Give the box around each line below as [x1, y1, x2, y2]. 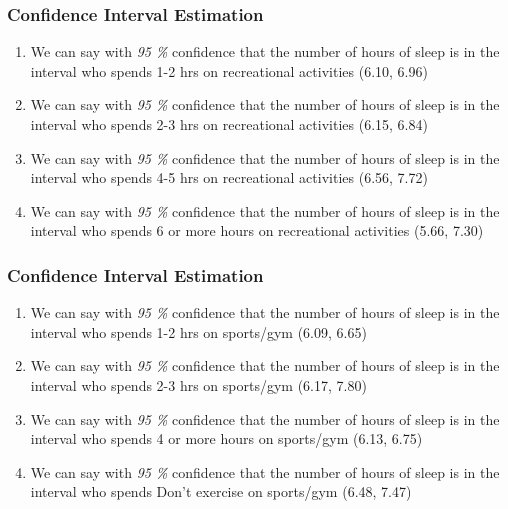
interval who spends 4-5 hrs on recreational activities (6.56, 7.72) [30, 167, 428, 188]
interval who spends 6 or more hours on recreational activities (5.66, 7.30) [30, 220, 484, 241]
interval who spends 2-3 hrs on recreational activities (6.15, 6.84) [30, 114, 428, 134]
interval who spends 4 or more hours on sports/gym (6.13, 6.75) [30, 428, 423, 449]
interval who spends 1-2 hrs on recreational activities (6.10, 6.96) [30, 60, 428, 81]
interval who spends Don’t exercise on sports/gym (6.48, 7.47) [30, 481, 412, 502]
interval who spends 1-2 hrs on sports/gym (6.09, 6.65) [30, 321, 367, 342]
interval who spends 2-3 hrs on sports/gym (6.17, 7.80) [30, 374, 367, 395]
